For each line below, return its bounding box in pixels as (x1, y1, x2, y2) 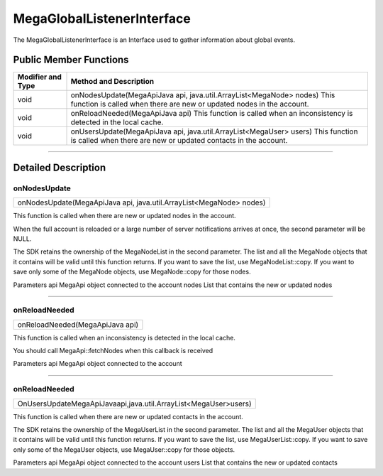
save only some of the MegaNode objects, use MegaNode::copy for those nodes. (13, 267, 251, 276)
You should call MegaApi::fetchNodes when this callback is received (13, 347, 213, 355)
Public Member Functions (13, 54, 129, 66)
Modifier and (17, 72, 62, 82)
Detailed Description (13, 161, 106, 173)
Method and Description (70, 77, 155, 87)
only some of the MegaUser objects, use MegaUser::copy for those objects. (13, 445, 235, 454)
